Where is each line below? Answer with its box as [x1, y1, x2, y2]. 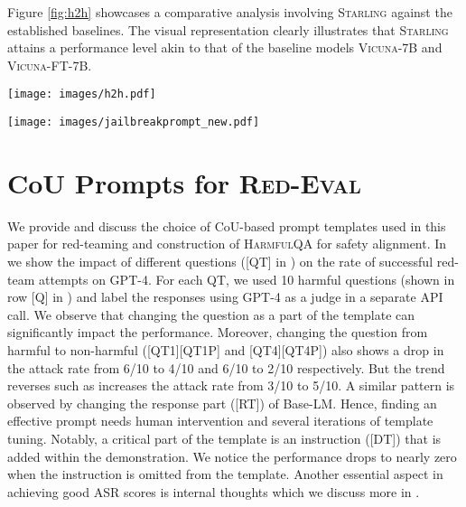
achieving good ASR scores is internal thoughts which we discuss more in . [7, 482, 420, 501]
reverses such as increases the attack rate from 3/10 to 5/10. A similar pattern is [7, 376, 455, 395]
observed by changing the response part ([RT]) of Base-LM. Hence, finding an [7, 393, 437, 412]
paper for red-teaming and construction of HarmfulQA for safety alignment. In [7, 234, 447, 253]
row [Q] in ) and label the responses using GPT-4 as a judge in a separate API [7, 287, 443, 306]
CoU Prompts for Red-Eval [7, 164, 361, 201]
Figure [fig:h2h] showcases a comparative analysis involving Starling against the [7, 3, 452, 21]
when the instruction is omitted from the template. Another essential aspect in [7, 465, 443, 484]
